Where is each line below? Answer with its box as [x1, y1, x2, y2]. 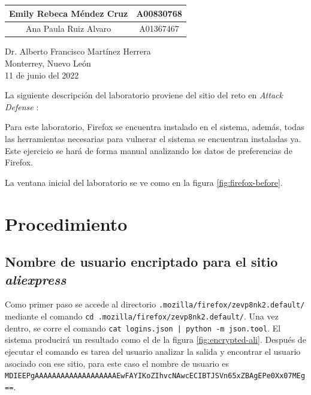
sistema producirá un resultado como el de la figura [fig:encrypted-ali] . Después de [5, 333, 306, 346]
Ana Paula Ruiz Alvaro [25, 22, 111, 35]
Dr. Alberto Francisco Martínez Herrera [5, 45, 151, 58]
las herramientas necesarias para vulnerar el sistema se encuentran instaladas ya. [5, 132, 301, 144]
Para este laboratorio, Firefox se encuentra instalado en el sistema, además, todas [5, 120, 304, 133]
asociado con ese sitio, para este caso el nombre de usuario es [5, 357, 229, 369]
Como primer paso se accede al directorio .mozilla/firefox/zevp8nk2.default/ [5, 298, 305, 310]
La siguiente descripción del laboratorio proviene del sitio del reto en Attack [5, 89, 283, 101]
